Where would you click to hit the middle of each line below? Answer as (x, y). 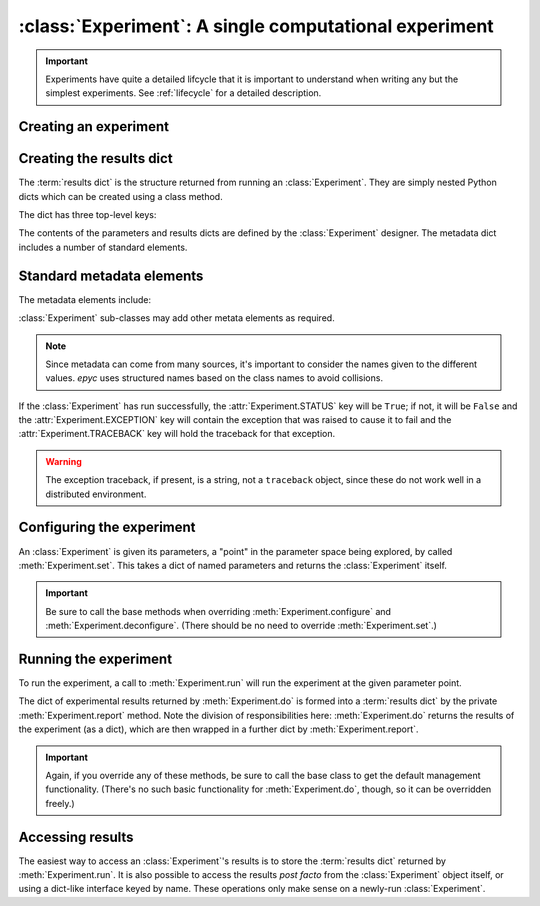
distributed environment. (96, 494)
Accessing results (76, 836)
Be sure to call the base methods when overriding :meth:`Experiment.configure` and (218, 611)
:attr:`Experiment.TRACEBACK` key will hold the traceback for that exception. (177, 434)
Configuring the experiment (107, 527)
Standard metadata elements (111, 275)
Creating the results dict (96, 158)
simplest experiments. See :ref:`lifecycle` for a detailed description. (183, 93)
